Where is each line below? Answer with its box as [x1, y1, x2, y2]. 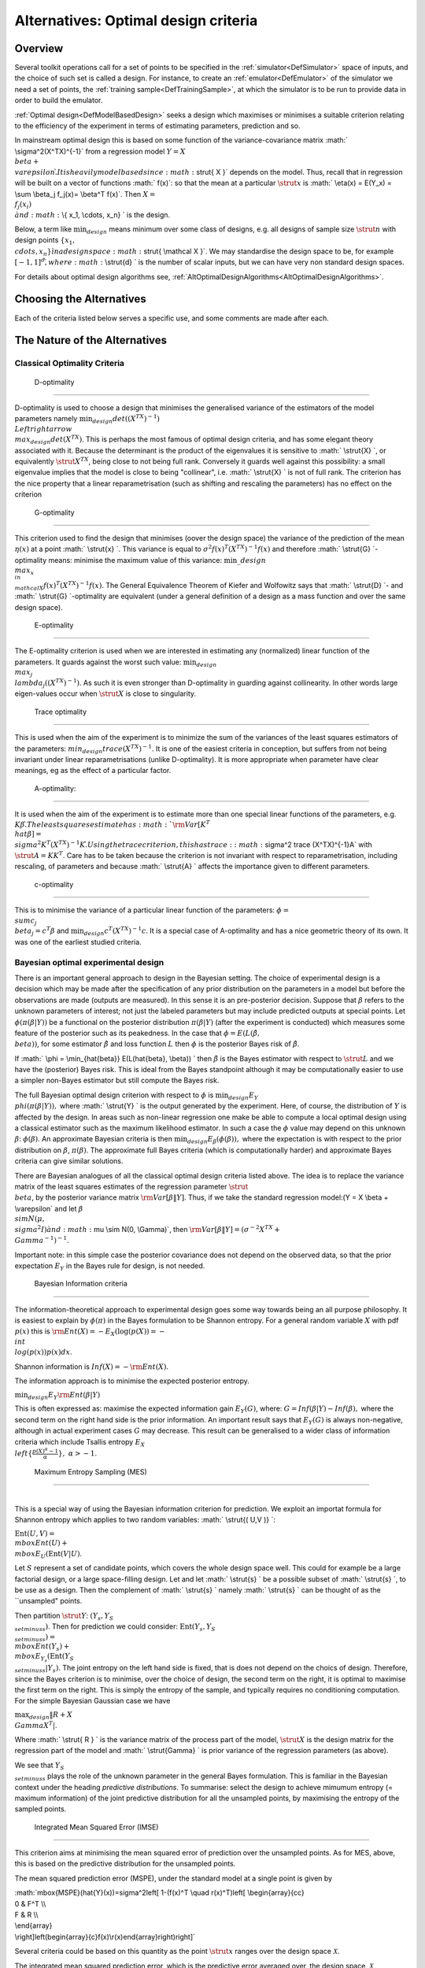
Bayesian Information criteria [34, 1279, 128, 1289]
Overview [14, 42, 64, 55]
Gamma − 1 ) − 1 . [14, 1234, 69, 1245]
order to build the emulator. [14, 95, 103, 105]
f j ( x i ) [14, 199, 31, 210]
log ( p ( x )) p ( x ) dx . [14, 1347, 72, 1357]
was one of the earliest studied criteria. [14, 937, 142, 946]
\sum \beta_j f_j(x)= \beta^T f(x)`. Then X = [14, 189, 156, 198]
